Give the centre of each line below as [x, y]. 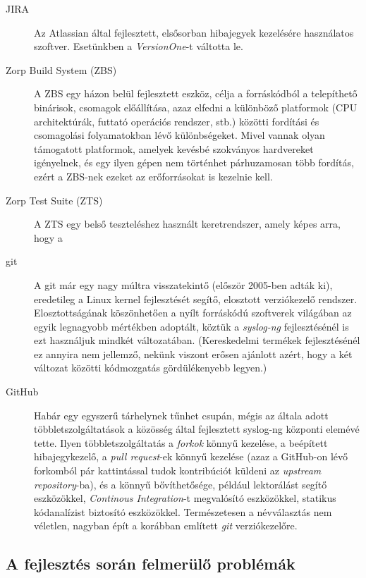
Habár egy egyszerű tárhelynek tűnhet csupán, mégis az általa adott [181, 415]
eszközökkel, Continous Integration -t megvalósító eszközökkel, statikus [185, 498]
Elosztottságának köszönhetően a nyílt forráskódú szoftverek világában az [193, 313]
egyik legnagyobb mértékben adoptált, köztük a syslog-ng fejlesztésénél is [191, 326]
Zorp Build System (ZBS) [61, 69]
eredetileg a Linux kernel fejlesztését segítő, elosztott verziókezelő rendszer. [196, 299]
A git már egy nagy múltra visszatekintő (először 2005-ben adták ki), [183, 284]
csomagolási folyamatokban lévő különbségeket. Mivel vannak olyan [179, 135]
